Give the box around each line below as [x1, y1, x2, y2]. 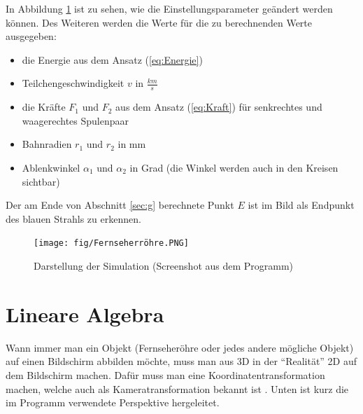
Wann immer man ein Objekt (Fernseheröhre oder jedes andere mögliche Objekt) [6, 340, 354, 354]
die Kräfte [22, 99, 66, 114]
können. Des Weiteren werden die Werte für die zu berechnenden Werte [6, 15, 313, 29]
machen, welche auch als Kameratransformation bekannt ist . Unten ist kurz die [6, 381, 349, 396]
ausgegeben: [6, 29, 57, 43]
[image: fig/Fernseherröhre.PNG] [34, 238, 189, 249]
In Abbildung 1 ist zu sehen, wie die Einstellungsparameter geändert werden [6, 1, 333, 15]
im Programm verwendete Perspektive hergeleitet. [6, 395, 220, 410]
